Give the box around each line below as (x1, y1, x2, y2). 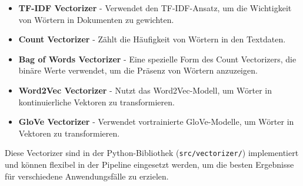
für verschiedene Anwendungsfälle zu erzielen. (5, 170, 169, 182)
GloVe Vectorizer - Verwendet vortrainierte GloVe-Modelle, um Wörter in (18, 115, 294, 128)
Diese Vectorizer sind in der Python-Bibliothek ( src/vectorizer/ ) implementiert (5, 147, 299, 159)
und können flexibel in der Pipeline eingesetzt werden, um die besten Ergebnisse (5, 158, 294, 170)
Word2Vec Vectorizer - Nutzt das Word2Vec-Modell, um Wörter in (18, 84, 272, 96)
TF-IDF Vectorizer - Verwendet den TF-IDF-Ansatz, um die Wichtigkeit (18, 2, 292, 14)
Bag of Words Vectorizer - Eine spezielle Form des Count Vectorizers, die (18, 52, 297, 65)
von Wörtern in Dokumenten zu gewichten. (18, 13, 174, 25)
